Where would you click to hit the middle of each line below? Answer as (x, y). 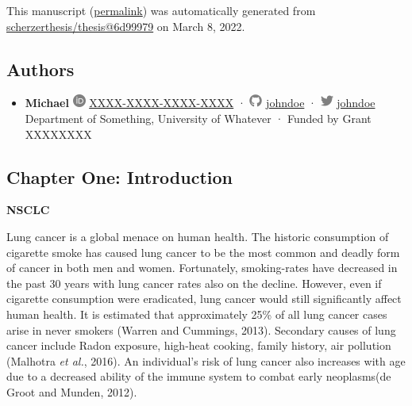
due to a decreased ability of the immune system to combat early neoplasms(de (199, 376)
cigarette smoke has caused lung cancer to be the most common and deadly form (203, 252)
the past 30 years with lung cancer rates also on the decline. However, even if (194, 283)
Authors (40, 69)
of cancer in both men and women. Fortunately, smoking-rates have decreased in (202, 268)
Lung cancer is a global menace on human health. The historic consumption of (198, 236)
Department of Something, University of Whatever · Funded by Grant (198, 118)
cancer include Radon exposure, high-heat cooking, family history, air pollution (199, 345)
